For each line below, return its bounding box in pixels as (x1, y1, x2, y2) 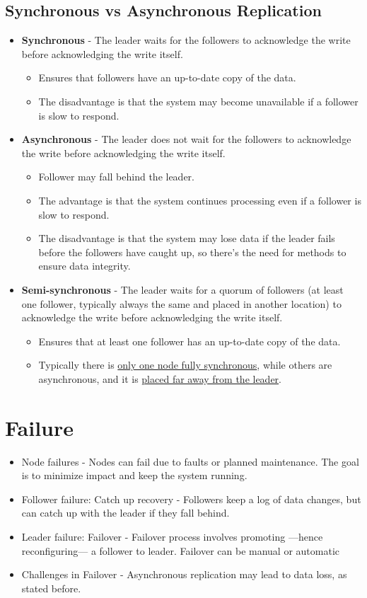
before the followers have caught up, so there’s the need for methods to (38, 244, 346, 259)
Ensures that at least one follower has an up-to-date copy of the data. (38, 333, 341, 348)
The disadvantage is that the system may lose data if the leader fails (38, 231, 335, 246)
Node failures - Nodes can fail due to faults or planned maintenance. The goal (21, 454, 359, 468)
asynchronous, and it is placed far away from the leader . (38, 371, 282, 386)
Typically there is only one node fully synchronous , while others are (38, 357, 332, 372)
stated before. (21, 580, 81, 595)
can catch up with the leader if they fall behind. (21, 505, 230, 520)
